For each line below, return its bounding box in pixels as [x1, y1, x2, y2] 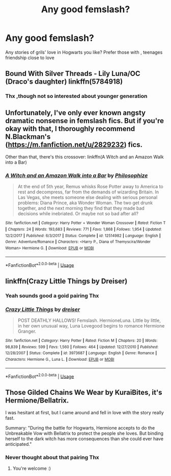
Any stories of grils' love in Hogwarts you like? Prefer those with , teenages [5, 49, 163, 55]
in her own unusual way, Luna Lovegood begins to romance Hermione [17, 322, 165, 329]
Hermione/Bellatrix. [5, 396, 69, 405]
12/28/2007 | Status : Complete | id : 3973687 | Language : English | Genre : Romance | [5, 350, 157, 356]
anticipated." [5, 441, 32, 447]
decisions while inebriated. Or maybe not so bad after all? [17, 211, 139, 217]
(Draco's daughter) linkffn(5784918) [5, 78, 123, 86]
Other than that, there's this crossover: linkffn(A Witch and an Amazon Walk [5, 154, 164, 160]
